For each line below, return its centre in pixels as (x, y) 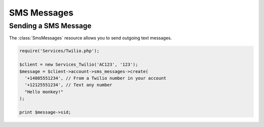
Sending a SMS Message (50, 26)
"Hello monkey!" (44, 92)
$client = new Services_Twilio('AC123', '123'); (79, 65)
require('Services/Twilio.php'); (59, 51)
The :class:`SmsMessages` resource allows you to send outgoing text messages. (90, 38)
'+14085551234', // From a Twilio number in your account (96, 78)
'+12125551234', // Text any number (68, 85)
